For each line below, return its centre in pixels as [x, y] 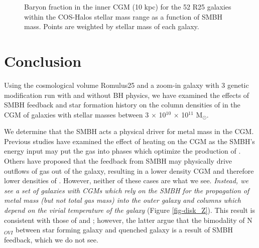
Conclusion [43, 60]
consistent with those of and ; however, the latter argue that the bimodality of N [128, 220]
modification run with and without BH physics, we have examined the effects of [127, 95]
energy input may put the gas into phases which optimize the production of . [122, 151]
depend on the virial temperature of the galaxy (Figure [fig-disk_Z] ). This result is [129, 210]
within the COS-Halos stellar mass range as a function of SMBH [123, 16]
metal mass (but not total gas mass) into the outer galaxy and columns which [122, 200]
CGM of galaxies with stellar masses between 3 [77, 114]
